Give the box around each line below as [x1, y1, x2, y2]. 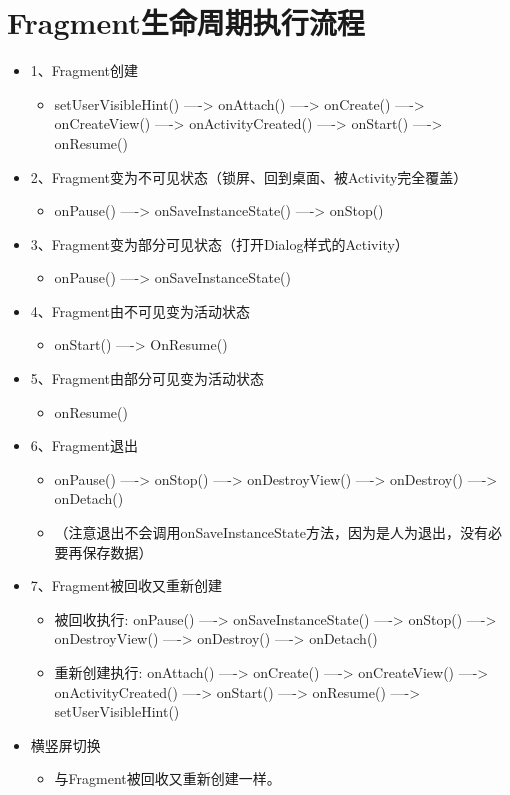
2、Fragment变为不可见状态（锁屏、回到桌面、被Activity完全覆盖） [30, 166, 468, 187]
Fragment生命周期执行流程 [7, 2, 365, 43]
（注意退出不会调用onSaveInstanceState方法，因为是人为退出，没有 [54, 522, 488, 543]
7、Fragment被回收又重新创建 [30, 575, 222, 596]
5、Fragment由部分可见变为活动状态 [30, 368, 264, 389]
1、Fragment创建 [30, 60, 138, 81]
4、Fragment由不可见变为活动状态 [30, 300, 250, 321]
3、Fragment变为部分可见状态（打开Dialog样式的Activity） [30, 233, 409, 254]
